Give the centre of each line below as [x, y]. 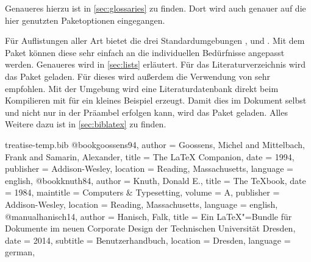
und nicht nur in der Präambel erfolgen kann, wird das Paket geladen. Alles [146, 112]
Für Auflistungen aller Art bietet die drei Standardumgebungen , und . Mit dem [155, 41]
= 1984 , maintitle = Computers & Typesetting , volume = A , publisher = [142, 192]
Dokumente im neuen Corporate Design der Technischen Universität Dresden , [150, 228]
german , [20, 252]
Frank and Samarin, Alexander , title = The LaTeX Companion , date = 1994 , [150, 156]
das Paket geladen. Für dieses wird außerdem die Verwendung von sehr [138, 76]
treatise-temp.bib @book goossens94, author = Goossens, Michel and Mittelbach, [155, 144]
